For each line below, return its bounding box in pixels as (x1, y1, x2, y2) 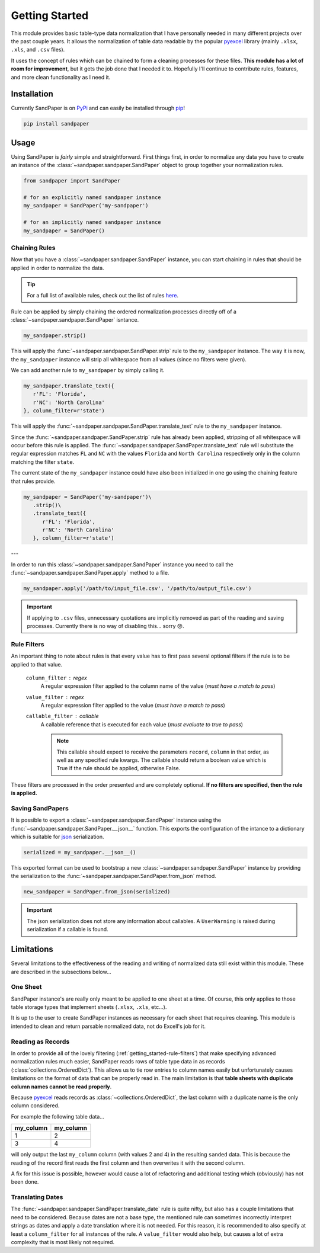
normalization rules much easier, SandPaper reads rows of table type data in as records (11, 1058, 225, 1065)
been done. (11, 1178, 39, 1185)
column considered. (11, 1102, 60, 1109)
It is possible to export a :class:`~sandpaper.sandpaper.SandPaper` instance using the (11, 816, 222, 823)
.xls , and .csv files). (11, 46, 65, 53)
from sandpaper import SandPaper (23, 178, 121, 184)
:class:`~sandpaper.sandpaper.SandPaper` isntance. (11, 316, 139, 323)
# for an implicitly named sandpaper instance (23, 219, 161, 226)
